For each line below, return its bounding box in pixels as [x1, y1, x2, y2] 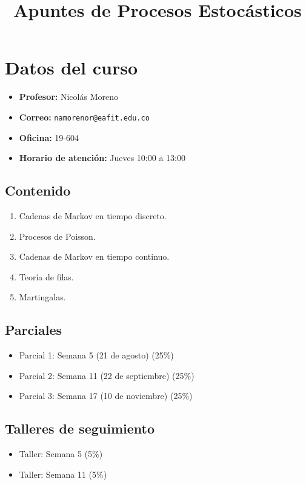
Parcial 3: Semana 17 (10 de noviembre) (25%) [19, 389, 193, 402]
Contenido [5, 181, 71, 200]
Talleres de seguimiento [5, 419, 155, 438]
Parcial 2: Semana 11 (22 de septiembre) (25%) [19, 369, 195, 381]
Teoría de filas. [19, 270, 74, 283]
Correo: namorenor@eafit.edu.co [19, 110, 150, 123]
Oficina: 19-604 [19, 131, 79, 144]
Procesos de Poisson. [19, 229, 96, 242]
